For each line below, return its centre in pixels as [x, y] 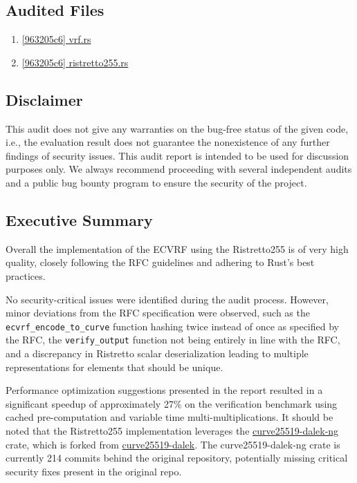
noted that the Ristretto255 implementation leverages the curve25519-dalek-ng [172, 431]
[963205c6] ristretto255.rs [75, 62]
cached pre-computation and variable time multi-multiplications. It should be [170, 417]
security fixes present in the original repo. [94, 471]
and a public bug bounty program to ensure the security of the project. [156, 182]
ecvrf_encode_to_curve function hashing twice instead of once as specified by [172, 326]
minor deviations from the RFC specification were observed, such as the [158, 313]
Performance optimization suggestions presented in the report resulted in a [164, 390]
